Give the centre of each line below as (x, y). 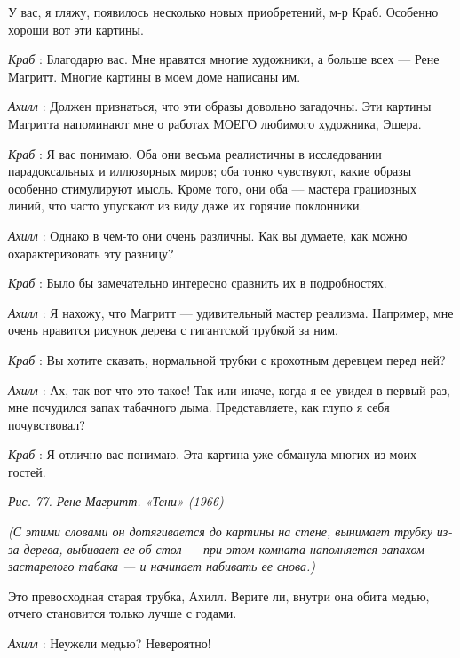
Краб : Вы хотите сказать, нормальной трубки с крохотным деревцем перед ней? (227, 359)
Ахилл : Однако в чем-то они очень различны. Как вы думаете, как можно (208, 235)
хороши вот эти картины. (76, 29)
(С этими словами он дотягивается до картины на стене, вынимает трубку (220, 531)
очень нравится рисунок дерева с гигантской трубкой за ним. (173, 330)
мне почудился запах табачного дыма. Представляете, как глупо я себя (199, 407)
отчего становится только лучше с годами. (123, 613)
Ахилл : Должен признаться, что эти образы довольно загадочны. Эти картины (220, 106)
